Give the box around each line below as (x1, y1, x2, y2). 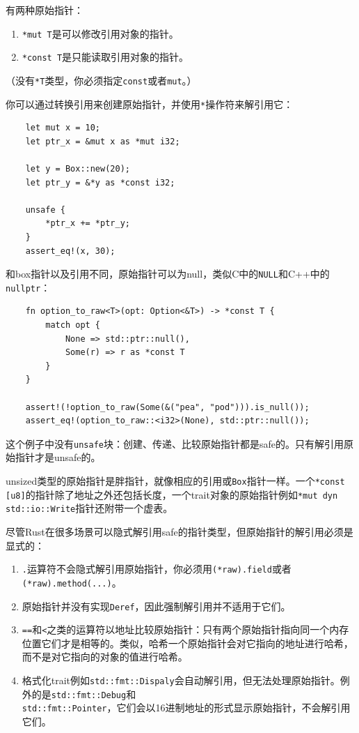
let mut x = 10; (25, 123, 101, 133)
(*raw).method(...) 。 (22, 575, 122, 589)
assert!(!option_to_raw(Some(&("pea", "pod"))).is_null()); (25, 402, 310, 412)
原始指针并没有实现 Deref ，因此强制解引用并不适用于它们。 (22, 598, 291, 613)
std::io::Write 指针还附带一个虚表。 (6, 501, 173, 515)
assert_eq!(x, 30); (25, 245, 115, 256)
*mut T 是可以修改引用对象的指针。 (22, 26, 179, 40)
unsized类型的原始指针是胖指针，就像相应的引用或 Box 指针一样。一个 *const (6, 474, 345, 488)
